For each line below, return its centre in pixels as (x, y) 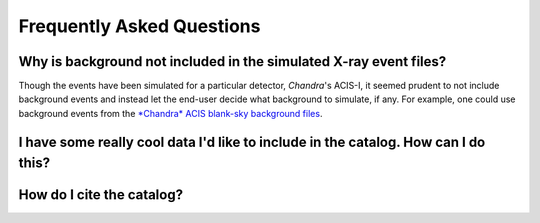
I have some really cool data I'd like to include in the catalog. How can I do (252, 141)
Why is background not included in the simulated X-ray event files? (232, 61)
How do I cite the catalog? (101, 195)
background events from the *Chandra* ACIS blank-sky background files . (170, 113)
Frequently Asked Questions (139, 26)
